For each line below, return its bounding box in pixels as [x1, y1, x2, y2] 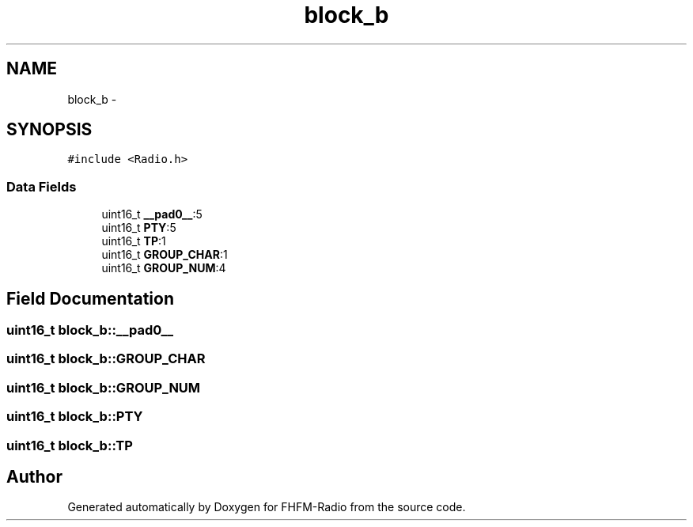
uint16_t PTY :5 [101, 221, 176, 235]
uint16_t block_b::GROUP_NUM [6, 379, 201, 396]
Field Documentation [6, 288, 174, 309]
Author [6, 466, 62, 487]
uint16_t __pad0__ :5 [101, 207, 203, 222]
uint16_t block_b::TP [6, 437, 133, 453]
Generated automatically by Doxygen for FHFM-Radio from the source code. [67, 500, 466, 514]
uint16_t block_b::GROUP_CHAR [6, 351, 206, 367]
